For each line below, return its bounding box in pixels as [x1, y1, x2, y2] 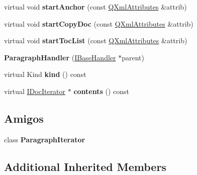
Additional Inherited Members [4, 158, 166, 174]
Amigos [4, 110, 44, 126]
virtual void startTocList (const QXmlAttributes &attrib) [4, 35, 187, 46]
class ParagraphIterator [4, 134, 85, 144]
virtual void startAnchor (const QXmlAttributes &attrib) [4, 2, 187, 12]
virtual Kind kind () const [4, 69, 86, 79]
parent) [122, 52, 144, 62]
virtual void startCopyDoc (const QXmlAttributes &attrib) [4, 18, 193, 29]
